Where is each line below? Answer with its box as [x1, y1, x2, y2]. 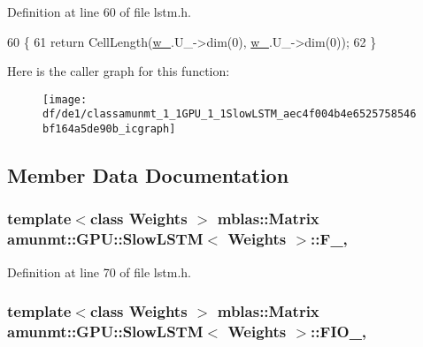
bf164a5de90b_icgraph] [42, 123, 176, 136]
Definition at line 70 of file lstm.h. [7, 262, 191, 281]
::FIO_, [311, 321, 367, 343]
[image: [42, 93, 88, 106]
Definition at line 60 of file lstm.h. [7, 3, 191, 20]
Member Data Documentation [7, 162, 289, 189]
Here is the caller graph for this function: [7, 62, 230, 80]
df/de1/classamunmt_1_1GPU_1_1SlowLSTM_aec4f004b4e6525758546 [42, 108, 417, 121]
